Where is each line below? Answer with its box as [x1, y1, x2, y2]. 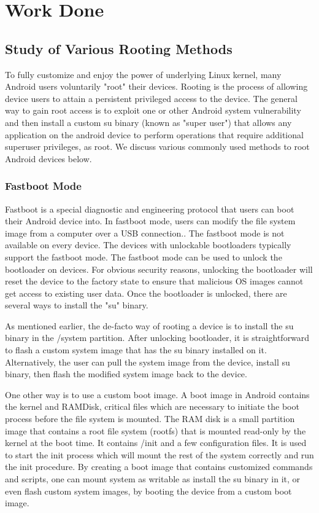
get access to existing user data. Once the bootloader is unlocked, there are [5, 286, 287, 299]
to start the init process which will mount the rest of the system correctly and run [5, 448, 314, 461]
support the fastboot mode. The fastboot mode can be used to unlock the [5, 250, 282, 263]
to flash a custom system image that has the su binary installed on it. [5, 343, 267, 356]
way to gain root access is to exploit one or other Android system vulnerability [5, 104, 301, 117]
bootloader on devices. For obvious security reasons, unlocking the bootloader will [5, 262, 313, 275]
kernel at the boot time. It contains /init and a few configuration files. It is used [5, 436, 307, 449]
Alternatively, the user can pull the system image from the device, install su [5, 355, 290, 368]
